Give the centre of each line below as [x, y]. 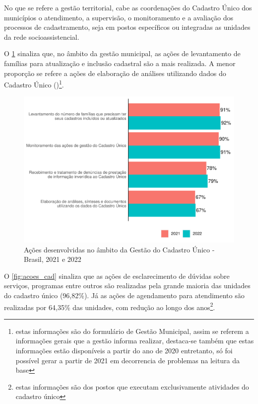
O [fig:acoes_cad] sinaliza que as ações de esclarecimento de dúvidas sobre [117, 276]
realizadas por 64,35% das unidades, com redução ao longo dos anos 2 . [110, 306]
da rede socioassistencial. [42, 37]
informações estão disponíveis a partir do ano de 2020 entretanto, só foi [124, 350]
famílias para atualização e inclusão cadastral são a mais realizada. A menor [120, 63]
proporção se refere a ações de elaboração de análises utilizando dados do [115, 73]
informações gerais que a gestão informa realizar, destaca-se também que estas [135, 341]
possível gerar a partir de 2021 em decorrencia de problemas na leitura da [128, 360]
